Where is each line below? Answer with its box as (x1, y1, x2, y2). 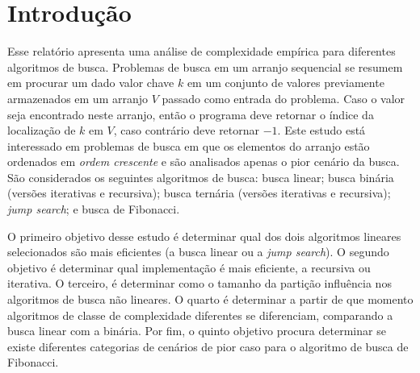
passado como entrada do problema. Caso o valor (162, 89, 405, 106)
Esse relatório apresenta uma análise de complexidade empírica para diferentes (7, 43, 396, 60)
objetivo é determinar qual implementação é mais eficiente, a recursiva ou (7, 259, 371, 276)
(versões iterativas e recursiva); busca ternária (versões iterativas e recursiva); (7, 184, 391, 201)
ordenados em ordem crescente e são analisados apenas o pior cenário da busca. (7, 153, 400, 170)
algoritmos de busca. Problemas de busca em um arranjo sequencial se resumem (7, 58, 403, 75)
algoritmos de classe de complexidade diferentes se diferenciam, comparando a (7, 306, 393, 323)
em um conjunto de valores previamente (187, 74, 384, 91)
